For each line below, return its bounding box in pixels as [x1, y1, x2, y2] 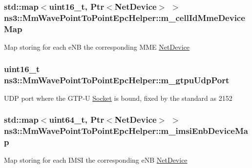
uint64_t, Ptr [49, 113, 105, 126]
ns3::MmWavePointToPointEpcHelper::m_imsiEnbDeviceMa [4, 125, 248, 137]
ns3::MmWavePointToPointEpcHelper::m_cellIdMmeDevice [4, 11, 245, 23]
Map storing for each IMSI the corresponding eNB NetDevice [4, 155, 188, 165]
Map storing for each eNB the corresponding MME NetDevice [4, 42, 190, 52]
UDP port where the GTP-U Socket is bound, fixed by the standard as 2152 [4, 93, 232, 103]
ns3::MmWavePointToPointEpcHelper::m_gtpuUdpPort [4, 74, 230, 86]
